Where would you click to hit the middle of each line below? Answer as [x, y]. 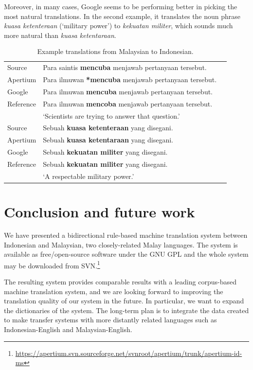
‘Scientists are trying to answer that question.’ [111, 115]
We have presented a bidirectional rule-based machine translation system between [126, 235]
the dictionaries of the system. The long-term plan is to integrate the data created [126, 310]
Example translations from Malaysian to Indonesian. [115, 51]
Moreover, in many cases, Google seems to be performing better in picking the [121, 6]
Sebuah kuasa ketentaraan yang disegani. [108, 140]
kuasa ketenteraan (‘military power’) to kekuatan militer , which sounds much [118, 26]
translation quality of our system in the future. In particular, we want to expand [124, 301]
